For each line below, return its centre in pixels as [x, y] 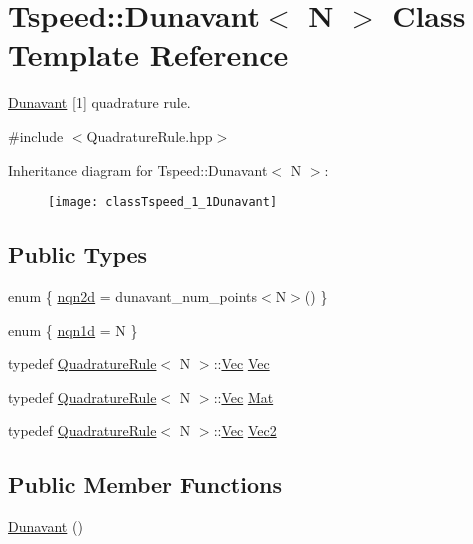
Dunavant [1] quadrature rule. [99, 102]
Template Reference [148, 54]
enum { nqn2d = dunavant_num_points [133, 295]
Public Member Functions [145, 484]
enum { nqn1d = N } [73, 329]
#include [36, 135]
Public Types [78, 254]
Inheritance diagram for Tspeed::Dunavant [138, 169]
